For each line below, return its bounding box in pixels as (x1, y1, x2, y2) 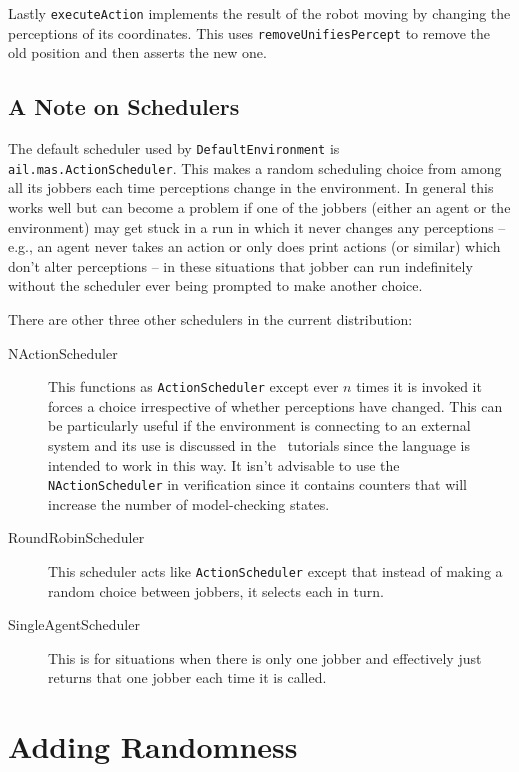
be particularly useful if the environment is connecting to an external (48, 415, 471, 436)
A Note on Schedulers (8, 91, 240, 122)
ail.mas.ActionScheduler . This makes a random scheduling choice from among (8, 157, 502, 178)
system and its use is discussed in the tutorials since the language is (48, 435, 471, 456)
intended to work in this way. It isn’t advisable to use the (48, 454, 400, 475)
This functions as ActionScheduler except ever (48, 376, 339, 397)
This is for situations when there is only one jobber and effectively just (48, 647, 482, 668)
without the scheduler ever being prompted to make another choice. (8, 275, 423, 296)
